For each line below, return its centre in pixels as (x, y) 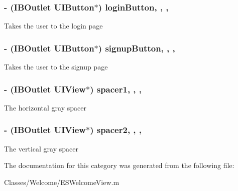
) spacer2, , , (116, 130)
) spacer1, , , (116, 89)
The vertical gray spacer (41, 148)
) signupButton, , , (137, 48)
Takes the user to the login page (53, 26)
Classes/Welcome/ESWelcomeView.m (62, 182)
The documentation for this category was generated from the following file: (119, 165)
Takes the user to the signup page (56, 67)
